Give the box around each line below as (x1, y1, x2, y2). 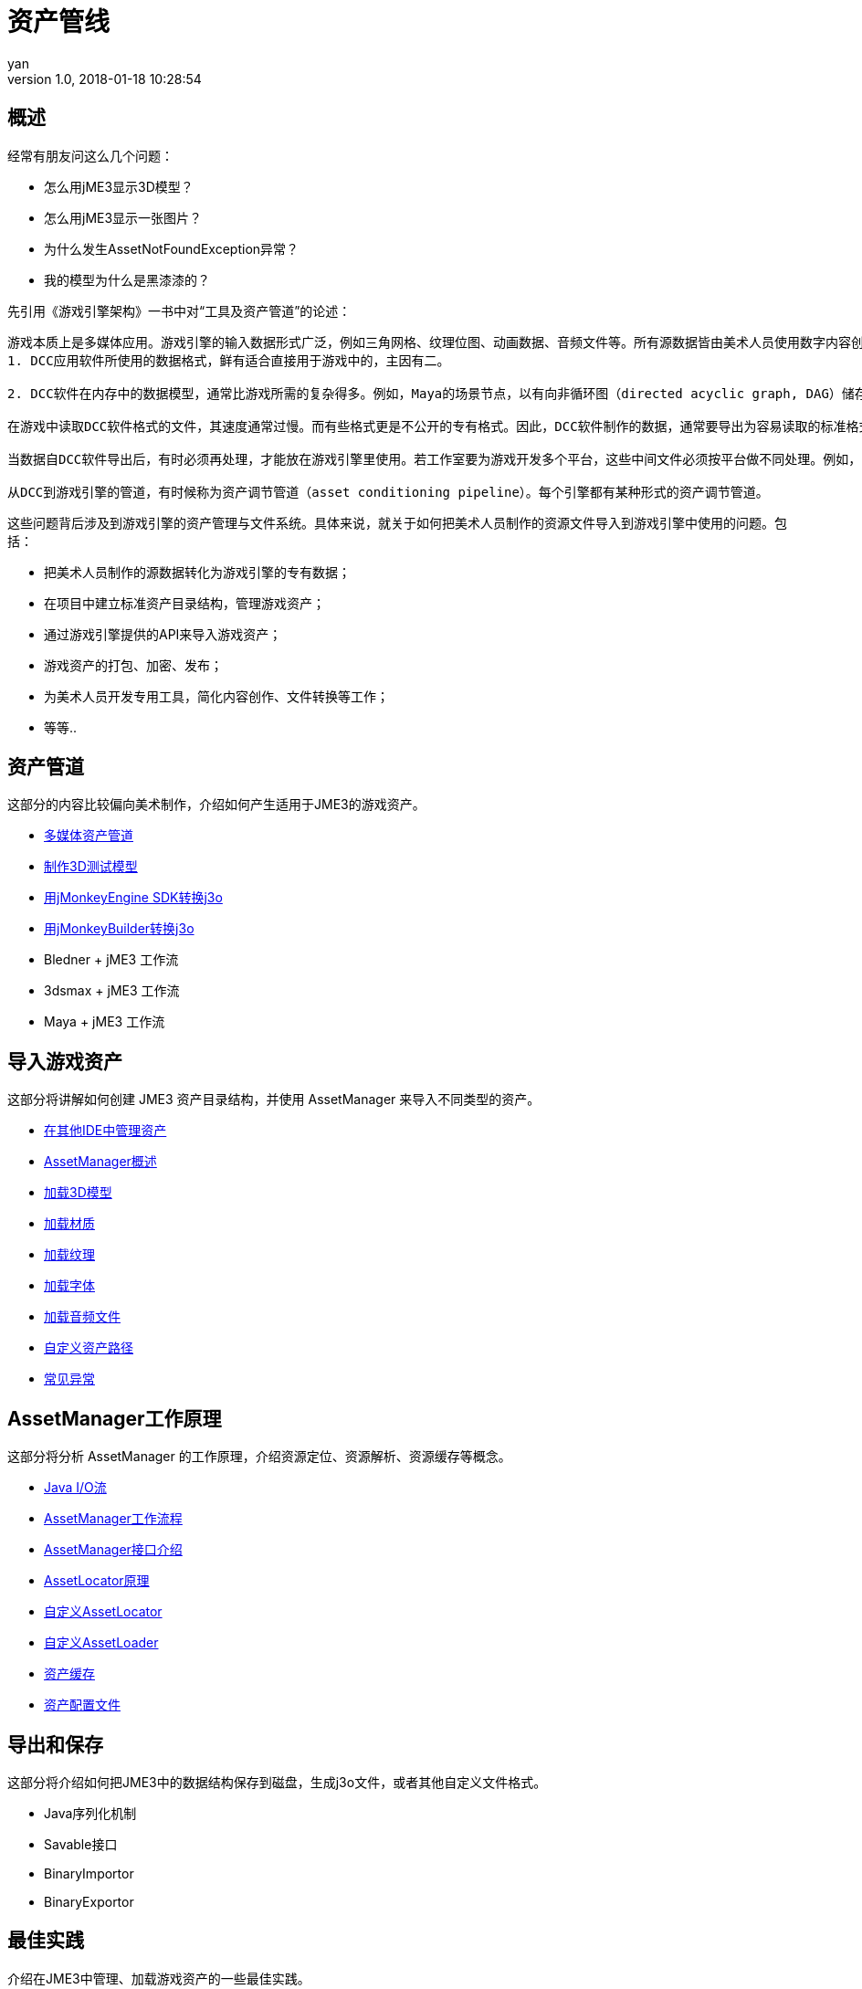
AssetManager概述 (44, 1153, 157, 1170)
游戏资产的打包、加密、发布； (44, 657, 223, 673)
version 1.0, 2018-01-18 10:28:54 (7, 70, 202, 87)
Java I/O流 (44, 1479, 107, 1496)
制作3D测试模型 (44, 858, 138, 875)
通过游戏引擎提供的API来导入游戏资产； (44, 626, 282, 642)
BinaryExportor (44, 1893, 134, 1910)
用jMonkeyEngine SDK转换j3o (44, 889, 223, 906)
